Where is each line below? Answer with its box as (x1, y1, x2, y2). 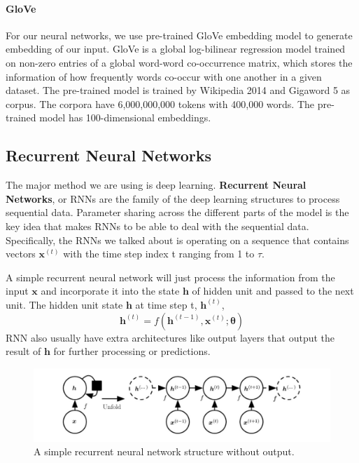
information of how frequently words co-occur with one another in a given (6, 69, 322, 83)
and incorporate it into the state (41, 283, 180, 298)
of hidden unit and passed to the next (192, 283, 354, 298)
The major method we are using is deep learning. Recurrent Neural (6, 177, 307, 192)
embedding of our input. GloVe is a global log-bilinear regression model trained (6, 41, 346, 56)
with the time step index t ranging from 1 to (63, 246, 255, 261)
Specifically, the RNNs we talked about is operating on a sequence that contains (6, 232, 349, 247)
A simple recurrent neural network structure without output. (34, 444, 295, 459)
